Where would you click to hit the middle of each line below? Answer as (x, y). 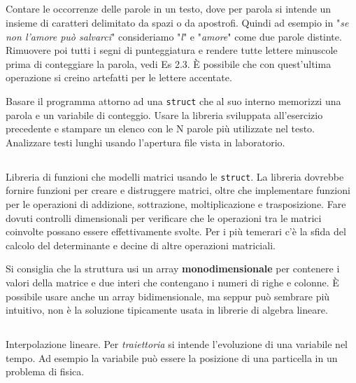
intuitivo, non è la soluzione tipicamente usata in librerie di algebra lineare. (167, 310)
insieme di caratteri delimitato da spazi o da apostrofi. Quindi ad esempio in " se (177, 22)
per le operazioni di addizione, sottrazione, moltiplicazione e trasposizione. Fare (176, 204)
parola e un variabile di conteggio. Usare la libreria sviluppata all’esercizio (164, 114)
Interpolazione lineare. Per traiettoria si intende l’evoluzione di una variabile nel (177, 344)
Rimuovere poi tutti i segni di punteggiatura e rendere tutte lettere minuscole (172, 50)
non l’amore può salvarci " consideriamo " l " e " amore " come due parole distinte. (174, 36)
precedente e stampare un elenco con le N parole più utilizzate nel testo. (160, 128)
